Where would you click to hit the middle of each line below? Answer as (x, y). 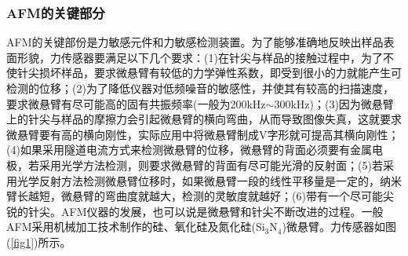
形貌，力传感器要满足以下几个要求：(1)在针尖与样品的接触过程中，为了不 (205, 57)
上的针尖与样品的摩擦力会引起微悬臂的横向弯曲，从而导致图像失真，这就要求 (204, 119)
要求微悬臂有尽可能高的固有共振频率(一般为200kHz (136, 103)
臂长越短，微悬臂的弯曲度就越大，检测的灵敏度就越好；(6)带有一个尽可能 (195, 196)
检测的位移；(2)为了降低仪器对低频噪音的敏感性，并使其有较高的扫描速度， (200, 88)
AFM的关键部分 (56, 12)
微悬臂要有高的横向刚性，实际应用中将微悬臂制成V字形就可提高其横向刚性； (203, 134)
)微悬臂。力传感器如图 (339, 227)
